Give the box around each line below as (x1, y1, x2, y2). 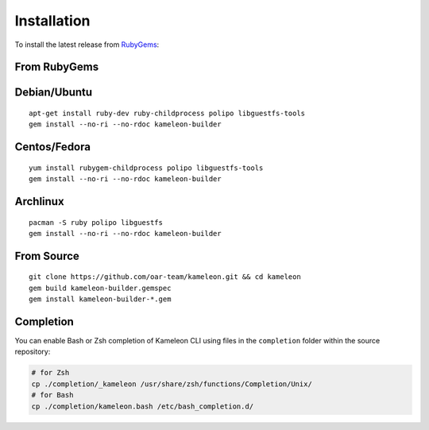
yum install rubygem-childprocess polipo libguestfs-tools (29, 163, 264, 172)
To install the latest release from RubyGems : (14, 40, 160, 49)
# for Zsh (31, 368, 70, 378)
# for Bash (31, 390, 74, 400)
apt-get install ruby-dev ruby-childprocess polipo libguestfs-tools (29, 108, 306, 118)
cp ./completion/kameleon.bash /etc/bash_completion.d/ (31, 401, 254, 411)
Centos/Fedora (14, 140, 91, 154)
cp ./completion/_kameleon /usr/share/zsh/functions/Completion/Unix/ (31, 379, 313, 389)
